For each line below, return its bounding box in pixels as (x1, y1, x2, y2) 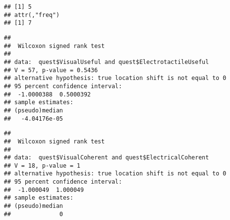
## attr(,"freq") (4, 11, 60, 18)
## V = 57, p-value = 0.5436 (4, 66, 98, 74)
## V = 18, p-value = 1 (4, 162, 81, 169)
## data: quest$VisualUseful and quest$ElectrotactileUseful (4, 58, 209, 65)
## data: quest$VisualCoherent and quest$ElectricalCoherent (4, 154, 209, 161)
